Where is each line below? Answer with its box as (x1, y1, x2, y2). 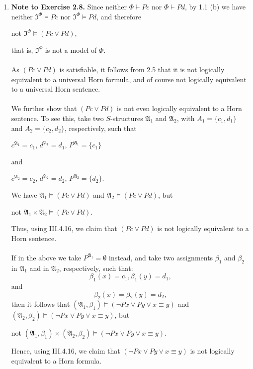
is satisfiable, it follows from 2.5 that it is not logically (59, 64, 225, 74)
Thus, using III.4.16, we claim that (11, 223, 117, 234)
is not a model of (45, 44, 97, 55)
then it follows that (11, 299, 70, 309)
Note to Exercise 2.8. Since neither (11, 1, 127, 11)
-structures (110, 113, 143, 123)
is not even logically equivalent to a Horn (117, 103, 242, 114)
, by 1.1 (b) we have (184, 1, 246, 11)
